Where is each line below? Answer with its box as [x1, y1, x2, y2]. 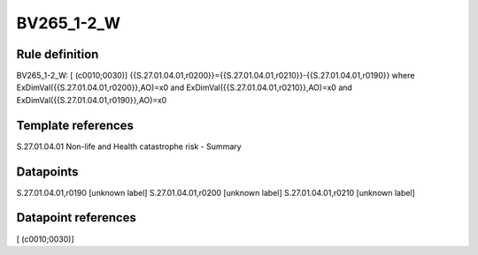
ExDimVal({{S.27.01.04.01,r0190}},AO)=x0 [16, 94, 167, 105]
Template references [16, 117, 135, 132]
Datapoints [16, 164, 79, 179]
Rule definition [16, 47, 99, 62]
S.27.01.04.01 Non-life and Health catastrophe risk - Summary [16, 141, 243, 152]
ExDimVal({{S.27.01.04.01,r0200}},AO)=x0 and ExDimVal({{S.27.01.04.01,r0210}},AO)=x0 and [16, 82, 353, 93]
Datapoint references [16, 210, 137, 225]
